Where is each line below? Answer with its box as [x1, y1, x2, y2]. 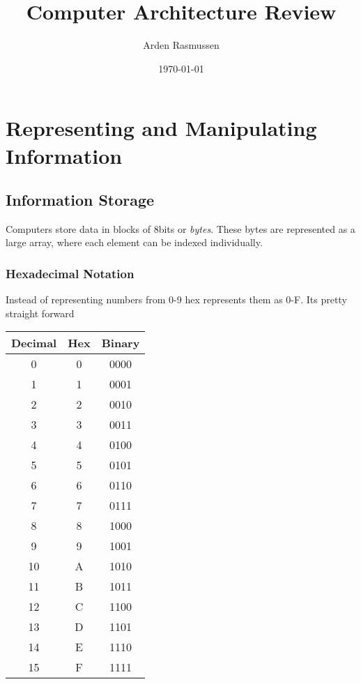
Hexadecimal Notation [6, 265, 135, 282]
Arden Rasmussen [143, 38, 220, 52]
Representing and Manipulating [6, 114, 317, 142]
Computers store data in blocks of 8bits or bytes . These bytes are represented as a [6, 221, 355, 236]
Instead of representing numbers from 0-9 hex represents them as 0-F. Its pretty [6, 292, 347, 307]
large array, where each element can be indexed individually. [6, 235, 263, 250]
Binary [101, 335, 140, 351]
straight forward [6, 305, 75, 320]
